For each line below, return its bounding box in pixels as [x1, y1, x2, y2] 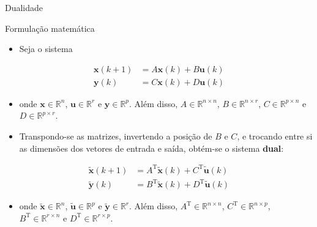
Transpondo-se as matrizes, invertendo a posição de [19, 130, 212, 143]
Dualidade [5, 1, 43, 13]
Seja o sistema [19, 42, 73, 55]
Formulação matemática [5, 21, 95, 34]
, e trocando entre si [237, 130, 313, 143]
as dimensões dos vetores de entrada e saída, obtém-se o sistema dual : [19, 141, 284, 154]
